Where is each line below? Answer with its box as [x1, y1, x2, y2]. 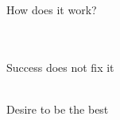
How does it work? [6, 2, 97, 17]
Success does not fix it [6, 58, 114, 75]
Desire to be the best [6, 100, 109, 117]
